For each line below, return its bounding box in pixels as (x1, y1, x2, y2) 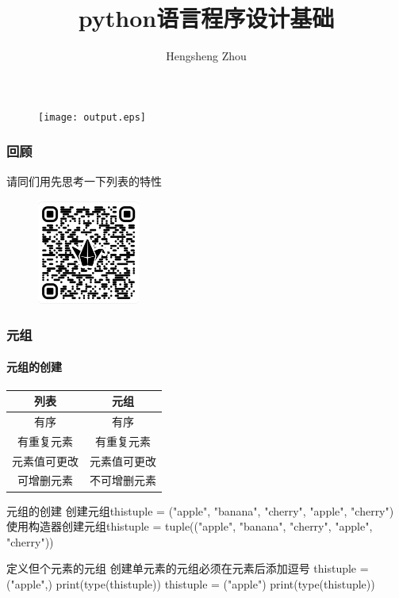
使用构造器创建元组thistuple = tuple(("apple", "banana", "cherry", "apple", (6, 518, 373, 535)
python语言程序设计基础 (78, 2, 335, 34)
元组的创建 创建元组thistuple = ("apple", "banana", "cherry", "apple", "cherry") (6, 502, 394, 519)
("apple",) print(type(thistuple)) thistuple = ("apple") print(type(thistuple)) (6, 575, 375, 592)
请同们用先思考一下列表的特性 (6, 172, 162, 189)
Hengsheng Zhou (166, 48, 247, 64)
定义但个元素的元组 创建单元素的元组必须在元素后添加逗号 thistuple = (6, 560, 369, 577)
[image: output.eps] (38, 111, 147, 123)
